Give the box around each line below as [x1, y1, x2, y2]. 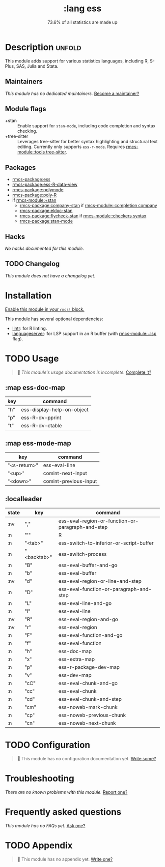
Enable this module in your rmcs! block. [5, 306, 85, 312]
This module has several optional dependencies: [5, 316, 103, 322]
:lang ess [63, 3, 102, 14]
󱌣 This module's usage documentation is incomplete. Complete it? [17, 369, 151, 375]
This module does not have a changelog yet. [5, 272, 96, 278]
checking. [17, 128, 38, 134]
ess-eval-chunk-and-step [58, 696, 122, 703]
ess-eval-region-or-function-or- [58, 517, 139, 524]
